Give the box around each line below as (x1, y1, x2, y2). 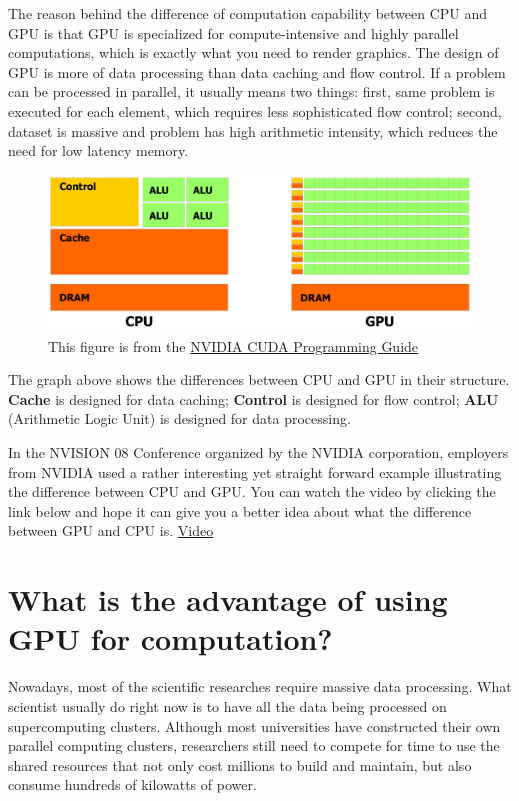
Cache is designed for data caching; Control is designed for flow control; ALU (8, 388, 499, 409)
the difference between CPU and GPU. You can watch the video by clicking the (8, 481, 496, 502)
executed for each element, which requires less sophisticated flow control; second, (8, 100, 502, 121)
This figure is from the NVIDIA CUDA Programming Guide (48, 335, 419, 356)
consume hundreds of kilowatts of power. (8, 774, 257, 795)
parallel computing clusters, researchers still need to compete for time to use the (8, 735, 500, 756)
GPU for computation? (8, 618, 333, 659)
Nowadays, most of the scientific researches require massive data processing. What (8, 676, 512, 697)
